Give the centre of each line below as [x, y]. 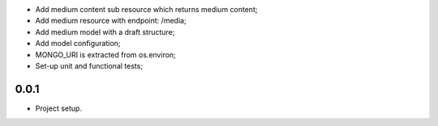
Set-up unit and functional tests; [89, 65]
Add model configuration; [78, 44]
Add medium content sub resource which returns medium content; [146, 9]
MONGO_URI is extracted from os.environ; [105, 55]
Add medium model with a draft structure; [105, 31]
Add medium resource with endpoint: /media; [111, 21]
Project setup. [59, 108]
